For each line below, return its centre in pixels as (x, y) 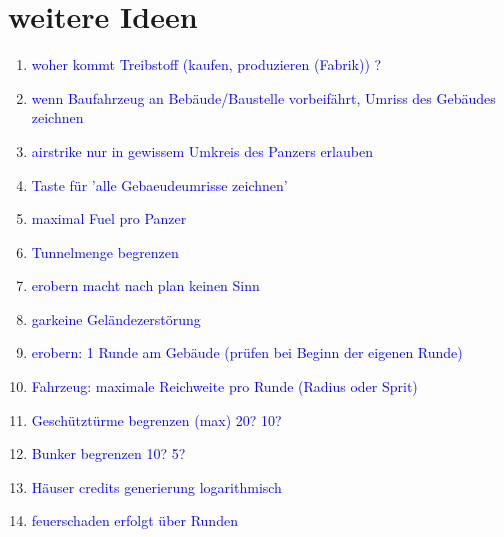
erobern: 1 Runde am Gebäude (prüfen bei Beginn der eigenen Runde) (247, 352)
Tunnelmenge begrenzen (105, 251)
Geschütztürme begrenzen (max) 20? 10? (156, 419)
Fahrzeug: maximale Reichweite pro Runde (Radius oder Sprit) (224, 386)
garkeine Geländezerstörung (116, 318)
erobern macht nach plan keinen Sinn (145, 285)
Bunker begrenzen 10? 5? (108, 453)
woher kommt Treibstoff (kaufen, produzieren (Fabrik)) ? (206, 64)
